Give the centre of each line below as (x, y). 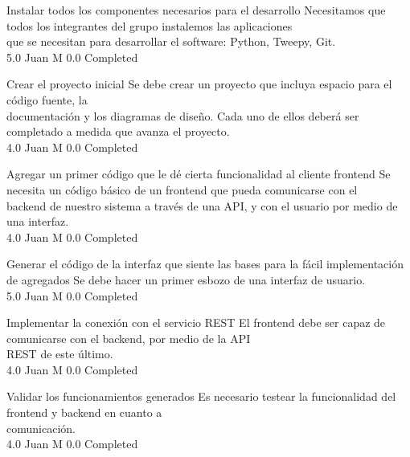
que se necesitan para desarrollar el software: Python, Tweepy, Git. (171, 41)
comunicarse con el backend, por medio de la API (129, 338)
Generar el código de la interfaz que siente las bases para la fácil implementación (205, 264)
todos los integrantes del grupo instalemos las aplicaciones (150, 25)
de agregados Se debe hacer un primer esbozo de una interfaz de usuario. (186, 279)
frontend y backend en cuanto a (84, 412)
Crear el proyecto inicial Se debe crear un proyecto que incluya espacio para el (199, 84)
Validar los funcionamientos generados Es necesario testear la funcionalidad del (201, 396)
